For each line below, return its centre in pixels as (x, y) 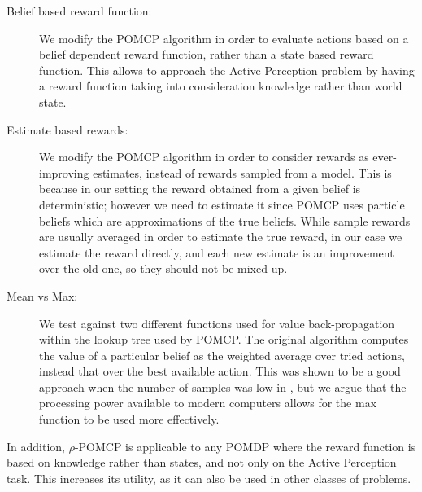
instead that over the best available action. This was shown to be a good (220, 371)
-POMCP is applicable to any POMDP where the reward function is (245, 446)
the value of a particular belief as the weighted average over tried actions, (222, 355)
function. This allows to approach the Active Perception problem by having (227, 70)
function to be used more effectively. (129, 419)
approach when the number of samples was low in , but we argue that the (223, 387)
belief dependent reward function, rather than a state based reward (207, 54)
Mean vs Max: (42, 295)
